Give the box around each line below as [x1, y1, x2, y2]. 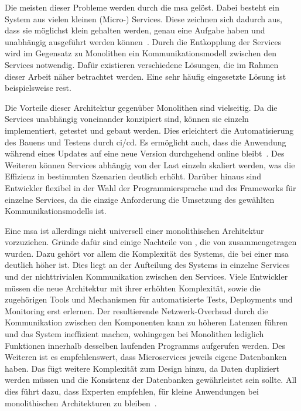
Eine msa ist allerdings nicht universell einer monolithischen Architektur [5, 224, 264, 236]
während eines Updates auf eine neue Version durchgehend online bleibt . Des [5, 147, 285, 159]
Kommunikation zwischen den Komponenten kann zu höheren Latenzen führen [5, 316, 288, 328]
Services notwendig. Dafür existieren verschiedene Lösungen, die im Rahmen [5, 58, 279, 70]
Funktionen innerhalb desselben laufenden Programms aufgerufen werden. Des [5, 339, 286, 351]
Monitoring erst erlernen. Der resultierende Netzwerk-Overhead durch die [5, 304, 268, 317]
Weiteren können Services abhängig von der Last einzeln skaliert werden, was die [5, 158, 295, 171]
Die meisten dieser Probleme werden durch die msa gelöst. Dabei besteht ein [5, 1, 279, 13]
